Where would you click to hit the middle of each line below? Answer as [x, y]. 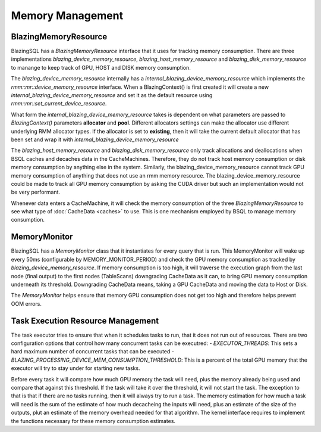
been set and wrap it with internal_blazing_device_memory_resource [95, 139]
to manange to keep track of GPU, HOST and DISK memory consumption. [101, 67]
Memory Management [67, 15]
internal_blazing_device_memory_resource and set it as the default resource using [112, 95]
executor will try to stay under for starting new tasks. [75, 368]
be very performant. [36, 192]
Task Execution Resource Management [85, 321]
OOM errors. [26, 303]
